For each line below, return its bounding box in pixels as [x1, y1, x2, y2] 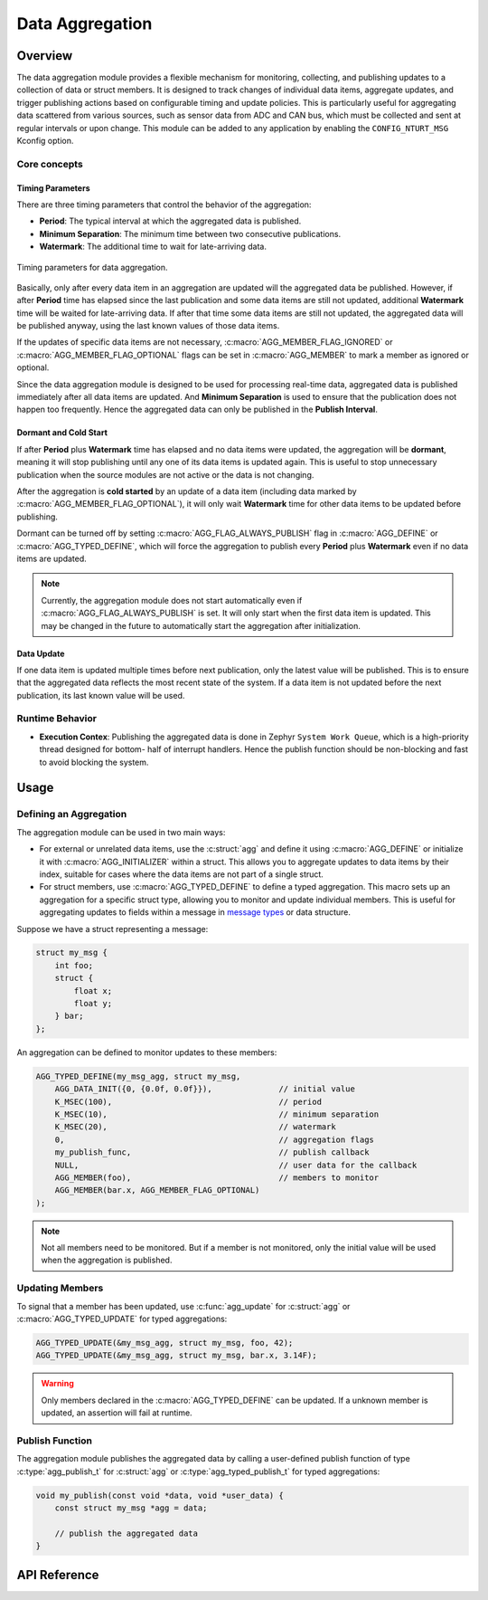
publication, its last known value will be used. [16, 690, 185, 700]
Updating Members [16, 1281, 104, 1294]
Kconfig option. [16, 136, 74, 147]
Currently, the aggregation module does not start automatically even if [41, 595, 303, 605]
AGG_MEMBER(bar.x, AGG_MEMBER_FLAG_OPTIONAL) [54, 1186, 260, 1195]
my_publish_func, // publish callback [54, 1148, 370, 1157]
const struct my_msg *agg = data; [54, 1503, 208, 1513]
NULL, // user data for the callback [54, 1159, 418, 1170]
